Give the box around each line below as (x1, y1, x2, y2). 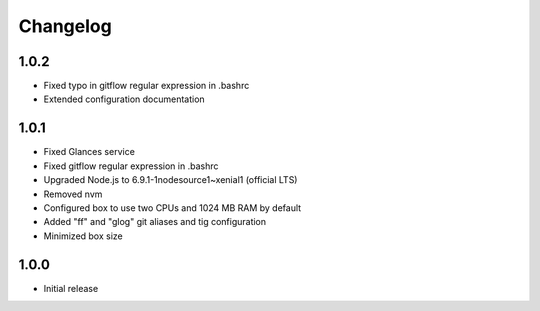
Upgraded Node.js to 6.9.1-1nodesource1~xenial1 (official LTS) (43, 174, 298, 186)
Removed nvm (43, 188, 103, 200)
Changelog (18, 15, 112, 37)
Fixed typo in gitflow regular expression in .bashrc (43, 80, 250, 92)
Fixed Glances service (43, 146, 135, 158)
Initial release (43, 282, 99, 294)
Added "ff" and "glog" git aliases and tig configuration (43, 216, 267, 228)
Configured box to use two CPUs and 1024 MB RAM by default (43, 201, 302, 214)
